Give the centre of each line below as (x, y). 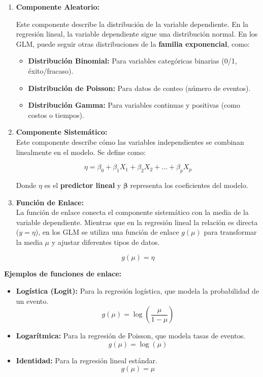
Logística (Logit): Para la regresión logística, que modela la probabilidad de (138, 291)
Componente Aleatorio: (58, 7)
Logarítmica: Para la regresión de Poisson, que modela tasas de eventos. (131, 336)
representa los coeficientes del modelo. (189, 185)
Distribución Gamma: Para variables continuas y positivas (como (134, 105)
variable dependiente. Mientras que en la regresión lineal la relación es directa (137, 222)
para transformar (230, 232)
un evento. (32, 301)
